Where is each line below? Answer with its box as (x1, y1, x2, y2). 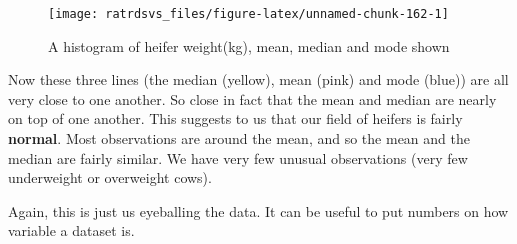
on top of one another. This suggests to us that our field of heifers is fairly (8, 108, 463, 129)
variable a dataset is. (8, 220, 135, 241)
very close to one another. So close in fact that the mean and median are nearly (8, 88, 497, 109)
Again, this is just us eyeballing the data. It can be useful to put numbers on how (8, 200, 509, 221)
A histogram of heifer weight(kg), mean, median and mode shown (48, 35, 450, 56)
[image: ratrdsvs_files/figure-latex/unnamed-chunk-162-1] (48, 7, 449, 21)
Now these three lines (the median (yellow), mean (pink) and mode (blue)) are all (8, 69, 509, 90)
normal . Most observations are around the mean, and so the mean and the (8, 128, 470, 149)
